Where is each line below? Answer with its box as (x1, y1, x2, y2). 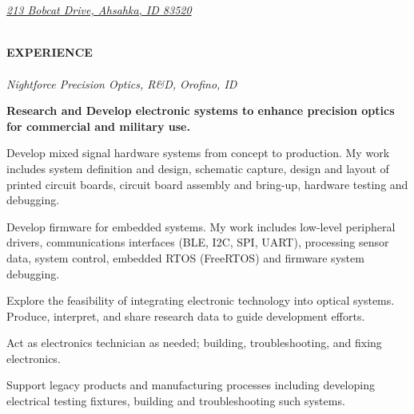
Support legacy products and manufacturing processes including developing (6, 377, 375, 393)
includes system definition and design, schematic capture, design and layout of (6, 160, 389, 176)
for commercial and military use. (6, 117, 190, 134)
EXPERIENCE (6, 44, 93, 61)
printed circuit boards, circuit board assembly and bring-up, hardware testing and (6, 175, 408, 192)
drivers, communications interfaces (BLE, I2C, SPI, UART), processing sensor (6, 234, 389, 250)
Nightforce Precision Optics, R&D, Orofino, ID (6, 75, 237, 92)
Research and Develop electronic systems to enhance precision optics (6, 102, 395, 119)
